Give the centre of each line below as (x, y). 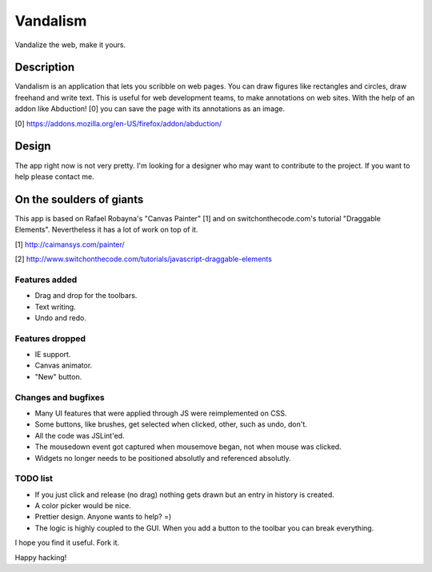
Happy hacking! (41, 557)
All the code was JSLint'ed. (80, 435)
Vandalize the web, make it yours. (70, 45)
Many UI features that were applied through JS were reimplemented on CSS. (161, 413)
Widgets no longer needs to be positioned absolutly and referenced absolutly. (163, 458)
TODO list (34, 479)
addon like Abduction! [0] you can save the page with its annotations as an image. (150, 109)
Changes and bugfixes (60, 397)
